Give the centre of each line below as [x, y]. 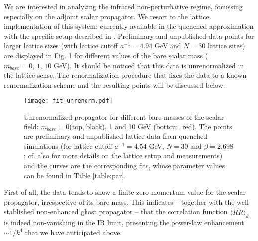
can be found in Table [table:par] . [75, 175]
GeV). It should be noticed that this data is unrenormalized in [149, 65]
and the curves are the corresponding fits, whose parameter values [125, 165]
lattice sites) [226, 46]
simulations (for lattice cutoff [68, 146]
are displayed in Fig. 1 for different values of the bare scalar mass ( [106, 55]
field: [31, 126]
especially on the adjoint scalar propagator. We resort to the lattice [107, 16]
